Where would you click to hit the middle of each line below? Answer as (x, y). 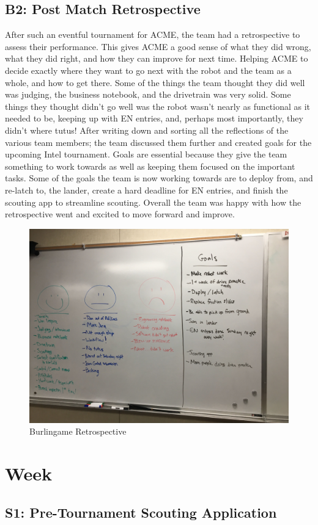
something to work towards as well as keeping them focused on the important (150, 166)
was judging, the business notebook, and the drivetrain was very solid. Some (148, 94)
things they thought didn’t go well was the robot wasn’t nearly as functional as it (158, 106)
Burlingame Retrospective (78, 431)
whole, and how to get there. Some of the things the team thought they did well (155, 82)
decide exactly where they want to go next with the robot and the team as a (148, 70)
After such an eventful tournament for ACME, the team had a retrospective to (153, 34)
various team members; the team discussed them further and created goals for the (158, 142)
